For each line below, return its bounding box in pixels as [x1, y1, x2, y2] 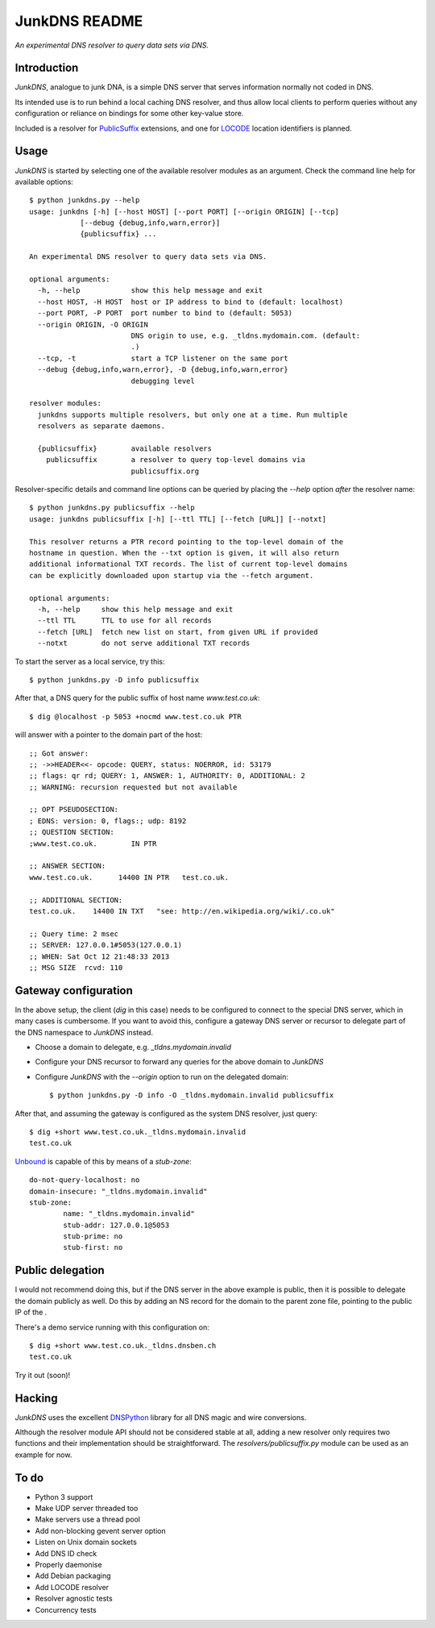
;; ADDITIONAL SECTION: [29, 895, 123, 905]
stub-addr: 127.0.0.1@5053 [63, 1220, 170, 1230]
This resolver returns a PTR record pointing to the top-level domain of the [29, 537, 344, 546]
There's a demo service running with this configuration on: [14, 1322, 209, 1332]
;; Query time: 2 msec [29, 929, 119, 939]
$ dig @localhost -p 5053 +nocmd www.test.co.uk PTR [29, 712, 242, 721]
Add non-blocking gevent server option [35, 1526, 166, 1535]
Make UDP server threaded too [35, 1504, 139, 1513]
